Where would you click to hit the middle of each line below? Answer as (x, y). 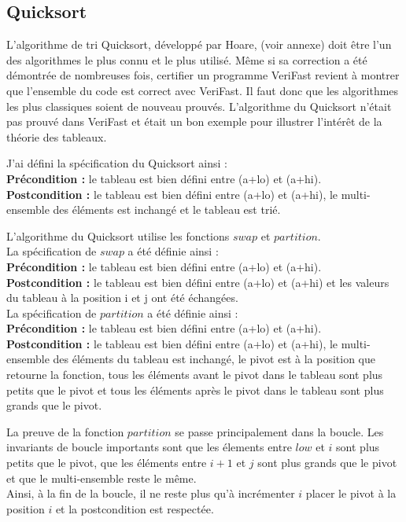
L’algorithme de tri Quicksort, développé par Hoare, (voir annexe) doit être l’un (199, 44)
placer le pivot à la (351, 493)
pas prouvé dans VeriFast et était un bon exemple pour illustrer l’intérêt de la (194, 121)
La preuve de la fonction (65, 431)
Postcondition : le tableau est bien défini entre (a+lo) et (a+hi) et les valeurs (198, 282)
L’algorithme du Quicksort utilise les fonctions (118, 235)
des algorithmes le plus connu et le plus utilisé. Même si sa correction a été (187, 59)
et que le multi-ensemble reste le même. (101, 478)
